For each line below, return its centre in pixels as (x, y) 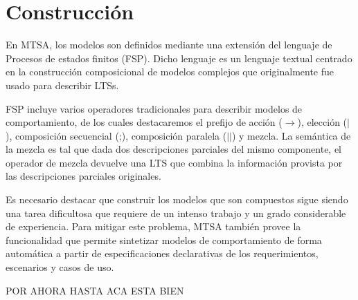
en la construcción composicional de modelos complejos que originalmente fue (170, 72)
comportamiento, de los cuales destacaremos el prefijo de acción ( (144, 122)
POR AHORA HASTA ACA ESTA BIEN (95, 290)
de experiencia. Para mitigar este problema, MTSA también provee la (153, 226)
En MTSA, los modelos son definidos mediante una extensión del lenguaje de (169, 45)
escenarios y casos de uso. (60, 267)
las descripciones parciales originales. (83, 176)
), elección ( (322, 122)
